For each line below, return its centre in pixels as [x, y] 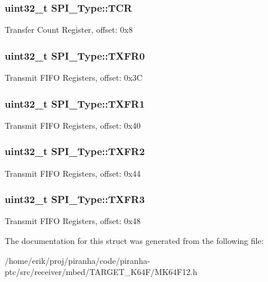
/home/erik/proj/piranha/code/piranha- [78, 260]
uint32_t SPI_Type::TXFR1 [75, 103]
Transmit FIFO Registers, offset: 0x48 [73, 221]
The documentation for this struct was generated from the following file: [134, 241]
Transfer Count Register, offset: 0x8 [69, 30]
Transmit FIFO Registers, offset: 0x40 [73, 125]
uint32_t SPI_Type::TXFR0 [75, 55]
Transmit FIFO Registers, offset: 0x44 [73, 173]
